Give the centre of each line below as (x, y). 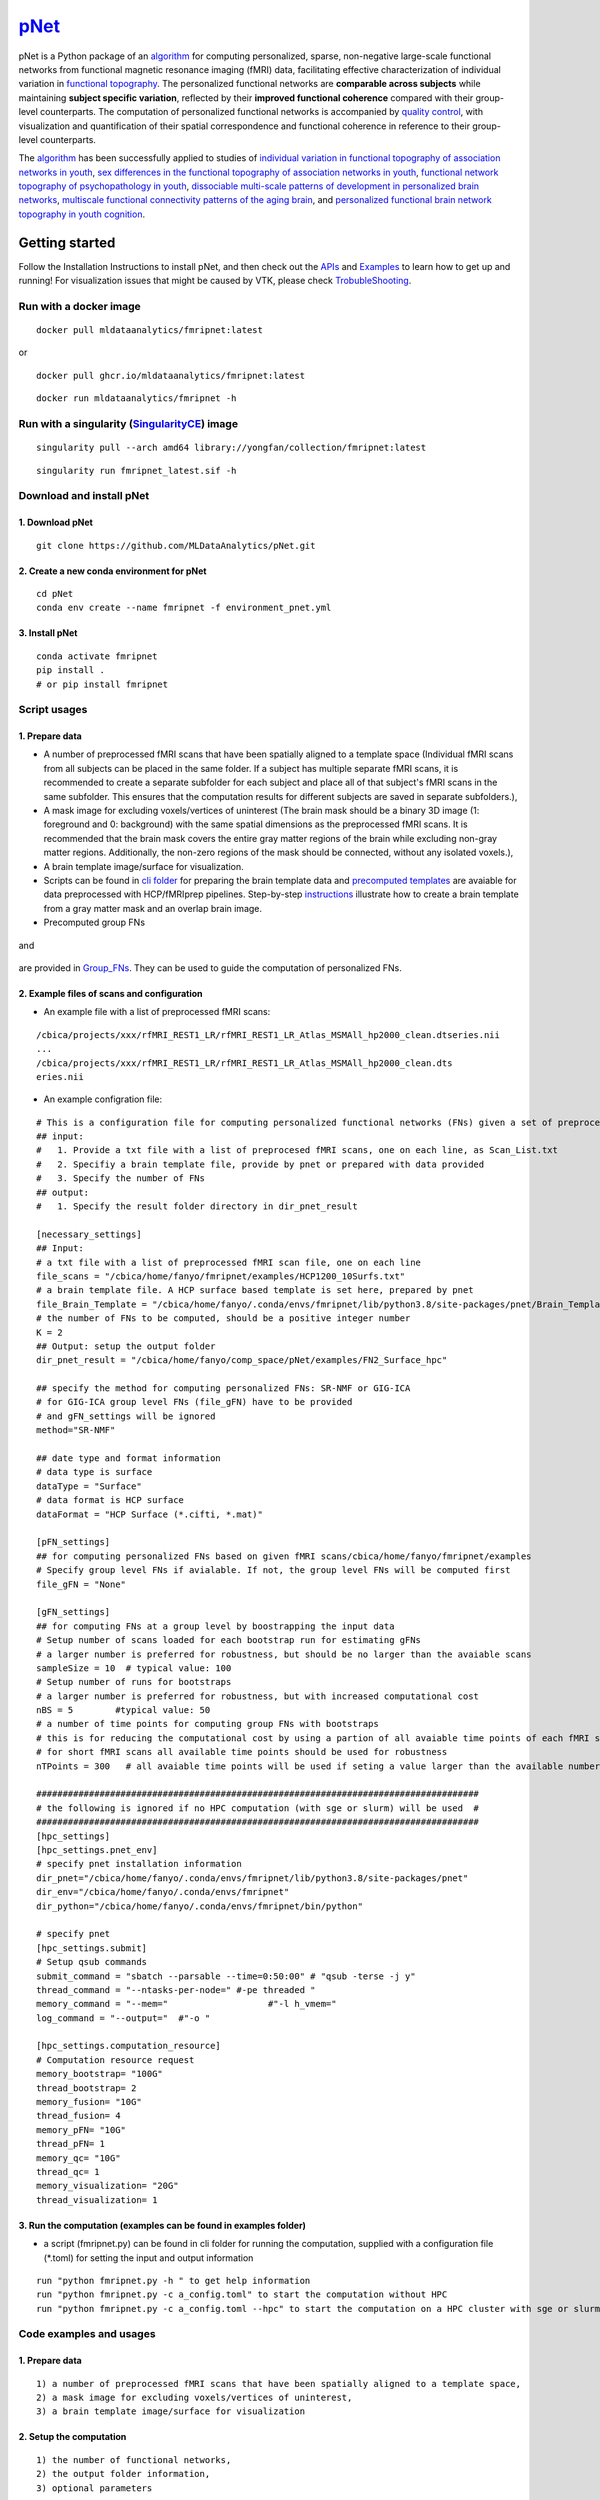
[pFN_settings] (73, 1542)
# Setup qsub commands (92, 1962)
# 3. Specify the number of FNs (120, 1178)
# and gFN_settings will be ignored (126, 1416)
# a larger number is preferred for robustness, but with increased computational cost (258, 1696)
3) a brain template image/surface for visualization (170, 2411)
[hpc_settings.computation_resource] (129, 2046)
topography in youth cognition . (81, 214)
